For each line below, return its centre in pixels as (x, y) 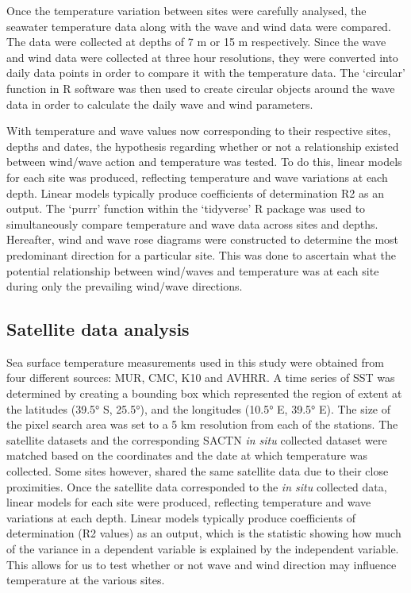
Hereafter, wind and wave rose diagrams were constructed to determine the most (203, 239)
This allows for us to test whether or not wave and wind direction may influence (202, 564)
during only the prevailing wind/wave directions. (125, 286)
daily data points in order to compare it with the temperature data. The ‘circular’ (206, 73)
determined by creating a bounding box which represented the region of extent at (204, 393)
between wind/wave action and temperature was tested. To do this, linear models (204, 162)
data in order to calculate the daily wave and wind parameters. (160, 104)
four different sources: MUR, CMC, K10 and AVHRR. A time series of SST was (201, 377)
